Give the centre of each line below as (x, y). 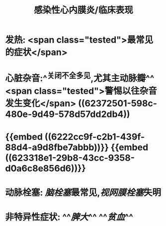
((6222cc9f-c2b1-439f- (95, 137)
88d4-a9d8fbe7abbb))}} (57, 147)
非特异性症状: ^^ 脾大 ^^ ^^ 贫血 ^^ (69, 217)
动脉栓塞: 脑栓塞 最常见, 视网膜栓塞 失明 (83, 193)
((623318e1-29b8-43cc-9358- (70, 158)
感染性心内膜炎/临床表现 (83, 10)
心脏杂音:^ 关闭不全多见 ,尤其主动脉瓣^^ (80, 78)
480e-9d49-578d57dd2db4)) (68, 114)
